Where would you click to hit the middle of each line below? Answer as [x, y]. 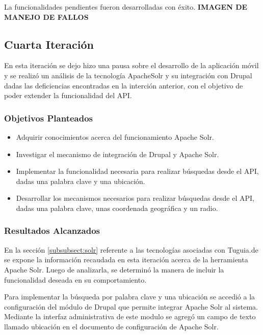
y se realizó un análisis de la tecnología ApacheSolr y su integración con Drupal [128, 75]
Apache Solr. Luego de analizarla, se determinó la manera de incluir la [114, 269]
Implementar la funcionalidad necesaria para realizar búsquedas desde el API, [137, 171]
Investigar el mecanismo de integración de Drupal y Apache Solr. [117, 154]
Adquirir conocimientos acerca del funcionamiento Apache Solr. [115, 136]
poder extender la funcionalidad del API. [68, 95]
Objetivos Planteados [49, 118]
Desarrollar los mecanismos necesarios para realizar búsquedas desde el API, [135, 198]
